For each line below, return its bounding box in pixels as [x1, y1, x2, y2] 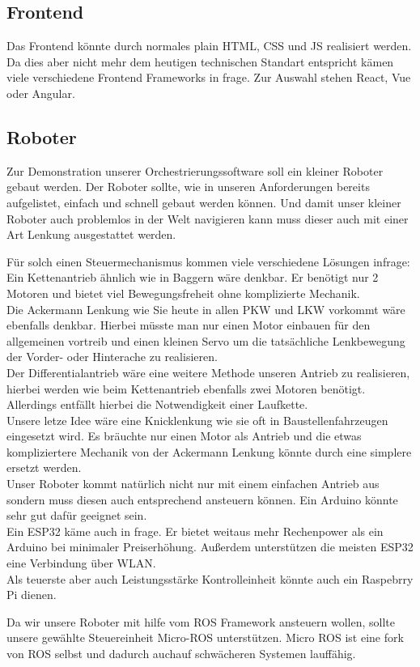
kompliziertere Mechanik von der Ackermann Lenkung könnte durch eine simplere [6, 443, 412, 460]
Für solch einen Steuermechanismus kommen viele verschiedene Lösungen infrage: [6, 253, 410, 270]
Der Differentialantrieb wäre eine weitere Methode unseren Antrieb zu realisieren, [6, 363, 410, 380]
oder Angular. [6, 84, 75, 101]
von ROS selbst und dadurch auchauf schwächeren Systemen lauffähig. [6, 645, 356, 661]
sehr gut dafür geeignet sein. [6, 507, 147, 524]
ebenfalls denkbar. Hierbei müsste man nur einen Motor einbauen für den [6, 317, 371, 333]
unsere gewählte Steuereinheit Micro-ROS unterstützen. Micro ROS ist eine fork [6, 629, 404, 646]
